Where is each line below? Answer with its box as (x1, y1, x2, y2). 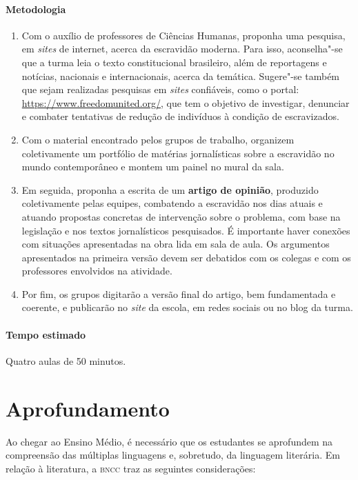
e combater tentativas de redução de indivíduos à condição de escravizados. (21, 109, 339, 123)
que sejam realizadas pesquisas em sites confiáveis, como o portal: (21, 82, 299, 97)
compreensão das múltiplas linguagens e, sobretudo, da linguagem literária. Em (6, 448, 340, 462)
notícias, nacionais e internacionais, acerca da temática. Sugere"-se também (21, 68, 340, 83)
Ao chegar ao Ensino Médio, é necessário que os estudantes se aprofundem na (6, 434, 333, 448)
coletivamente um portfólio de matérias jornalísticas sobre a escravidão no (21, 146, 335, 160)
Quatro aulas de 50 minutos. (6, 353, 126, 368)
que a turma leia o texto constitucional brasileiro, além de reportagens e (21, 54, 327, 69)
